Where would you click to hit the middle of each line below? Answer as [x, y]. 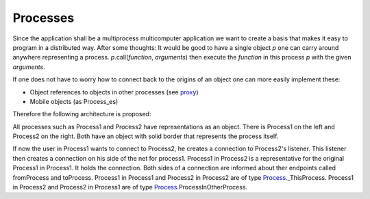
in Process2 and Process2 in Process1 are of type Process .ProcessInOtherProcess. [130, 187]
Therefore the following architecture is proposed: [82, 114]
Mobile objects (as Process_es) [74, 101]
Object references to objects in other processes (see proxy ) [114, 92]
